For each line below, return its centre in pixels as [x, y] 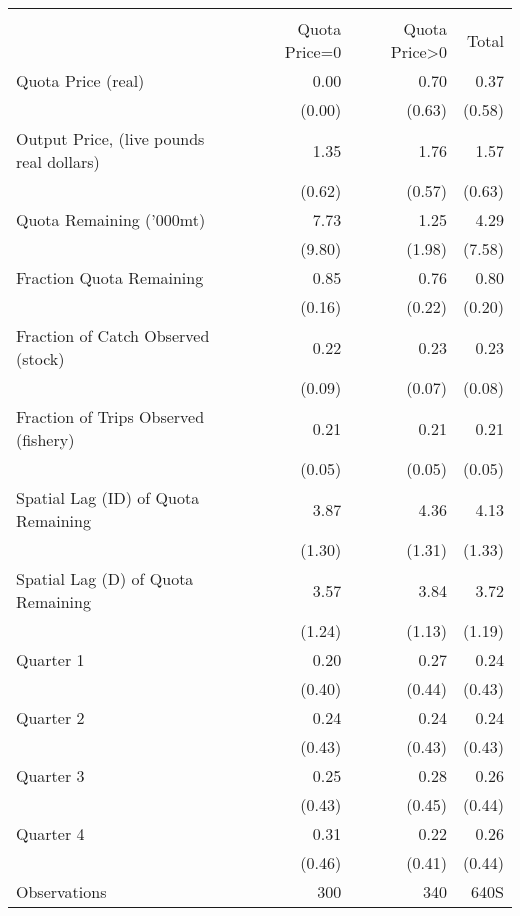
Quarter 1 [50, 659]
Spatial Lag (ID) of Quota [108, 497]
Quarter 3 [50, 775]
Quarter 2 [50, 717]
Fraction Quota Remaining [110, 277]
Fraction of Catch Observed [113, 335]
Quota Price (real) [80, 80]
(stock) [40, 358]
